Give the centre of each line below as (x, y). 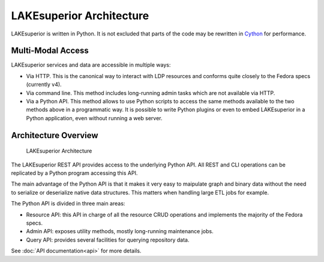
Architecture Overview (55, 135)
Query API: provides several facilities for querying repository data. (108, 240)
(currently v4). (44, 85)
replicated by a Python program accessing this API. (74, 173)
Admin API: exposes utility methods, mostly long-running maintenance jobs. (120, 231)
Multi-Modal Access (50, 51)
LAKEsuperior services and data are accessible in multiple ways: (91, 65)
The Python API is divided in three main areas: (68, 204)
